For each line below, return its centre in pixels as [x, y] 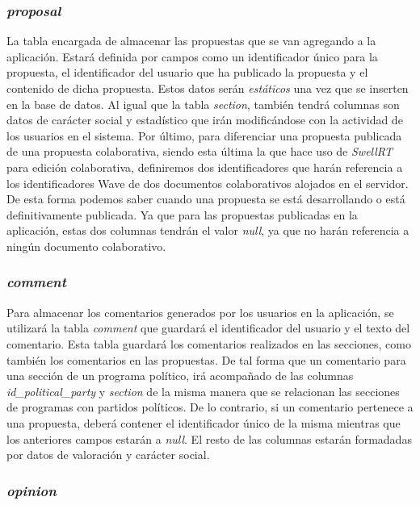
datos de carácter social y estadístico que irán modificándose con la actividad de [205, 120]
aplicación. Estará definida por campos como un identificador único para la [192, 56]
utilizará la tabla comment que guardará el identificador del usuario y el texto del [208, 328]
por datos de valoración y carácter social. [108, 455]
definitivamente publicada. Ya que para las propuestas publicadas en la [182, 214]
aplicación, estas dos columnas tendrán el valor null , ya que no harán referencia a [208, 230]
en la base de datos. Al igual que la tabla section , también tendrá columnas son [203, 104]
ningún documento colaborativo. [86, 246]
